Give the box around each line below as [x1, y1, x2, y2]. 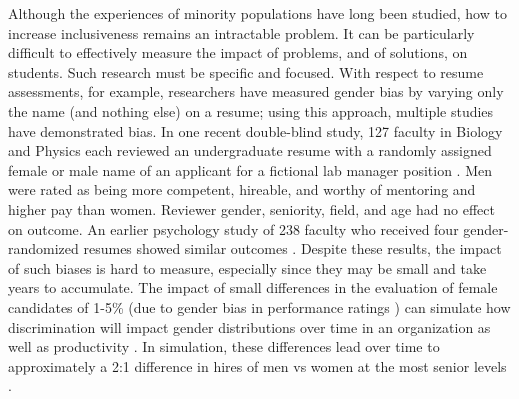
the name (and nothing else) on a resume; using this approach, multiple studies [8, 100, 494, 121]
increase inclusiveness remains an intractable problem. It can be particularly [8, 22, 475, 43]
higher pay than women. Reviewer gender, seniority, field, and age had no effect [8, 198, 495, 219]
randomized [8, 238, 79, 259]
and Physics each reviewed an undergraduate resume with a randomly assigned [8, 140, 492, 161]
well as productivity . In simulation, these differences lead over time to [8, 336, 440, 357]
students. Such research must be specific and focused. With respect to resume [8, 61, 484, 82]
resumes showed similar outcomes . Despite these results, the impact [83, 238, 502, 259]
